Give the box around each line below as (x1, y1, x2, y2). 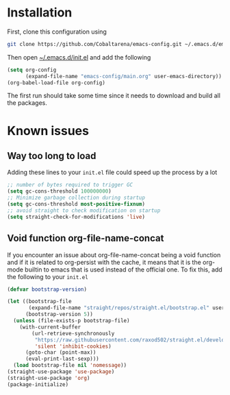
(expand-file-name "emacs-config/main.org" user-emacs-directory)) (25, 73, 222, 80)
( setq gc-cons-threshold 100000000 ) (7, 188, 112, 195)
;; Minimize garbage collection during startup (7, 194, 146, 202)
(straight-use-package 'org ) (7, 374, 90, 381)
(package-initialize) (7, 381, 69, 388)
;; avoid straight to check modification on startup (7, 207, 161, 214)
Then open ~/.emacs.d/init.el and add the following (7, 53, 151, 61)
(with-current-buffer (19, 324, 81, 331)
